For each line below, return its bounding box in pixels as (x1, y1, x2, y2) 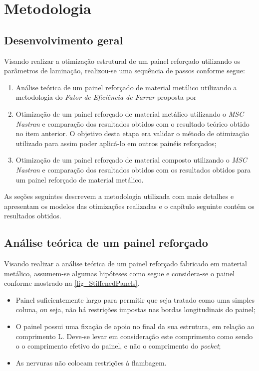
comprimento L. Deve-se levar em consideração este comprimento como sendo (15, 331, 253, 341)
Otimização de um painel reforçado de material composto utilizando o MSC (15, 155, 247, 165)
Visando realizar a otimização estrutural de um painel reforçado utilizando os (4, 55, 241, 66)
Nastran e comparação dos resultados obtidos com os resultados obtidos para (15, 164, 251, 175)
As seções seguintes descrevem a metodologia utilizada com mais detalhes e (4, 191, 234, 201)
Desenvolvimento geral (4, 32, 123, 47)
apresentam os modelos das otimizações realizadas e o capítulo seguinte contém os (4, 200, 255, 211)
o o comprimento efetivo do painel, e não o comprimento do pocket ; (15, 341, 221, 351)
